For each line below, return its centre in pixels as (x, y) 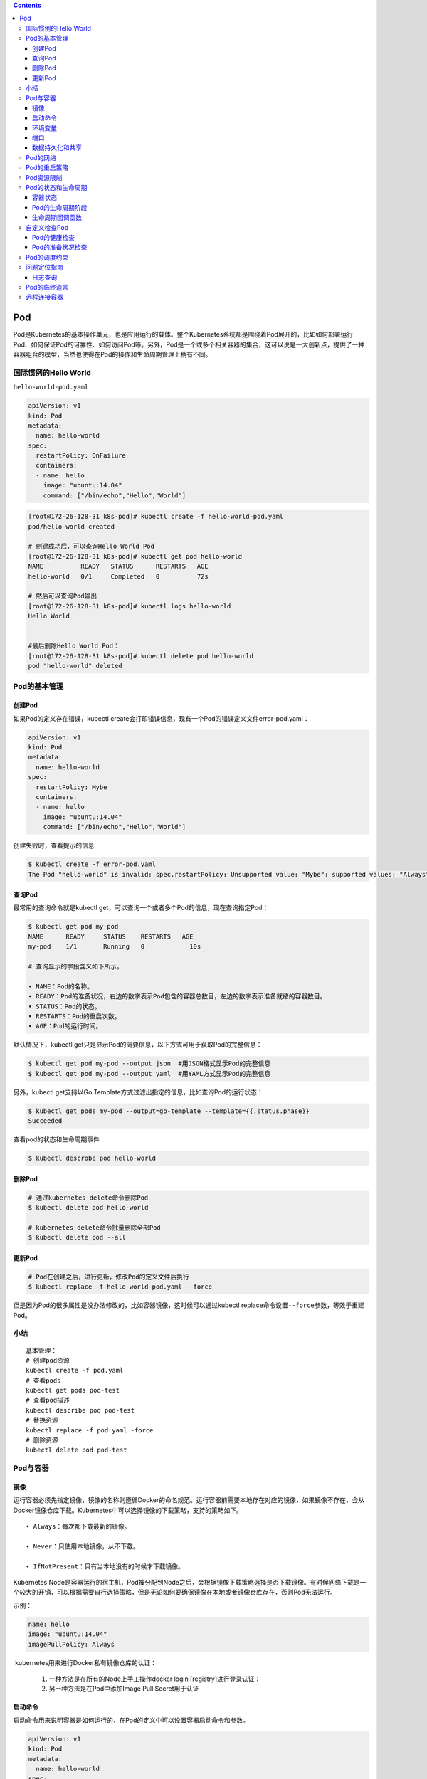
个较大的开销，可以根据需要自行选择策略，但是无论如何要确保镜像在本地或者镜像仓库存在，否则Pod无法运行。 (175, 1592)
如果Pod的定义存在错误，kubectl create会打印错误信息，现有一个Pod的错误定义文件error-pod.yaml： (161, 718)
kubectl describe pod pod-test (80, 1410)
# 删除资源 (42, 1440)
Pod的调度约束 (47, 257)
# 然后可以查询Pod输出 (63, 596)
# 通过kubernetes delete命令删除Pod (88, 1198)
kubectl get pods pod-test (73, 1390)
